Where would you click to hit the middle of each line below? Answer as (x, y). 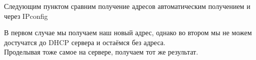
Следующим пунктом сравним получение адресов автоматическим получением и (127, 6)
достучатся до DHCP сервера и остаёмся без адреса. (85, 42)
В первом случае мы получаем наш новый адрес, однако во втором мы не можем (128, 32)
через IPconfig (26, 16)
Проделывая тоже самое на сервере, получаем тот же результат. (101, 52)
